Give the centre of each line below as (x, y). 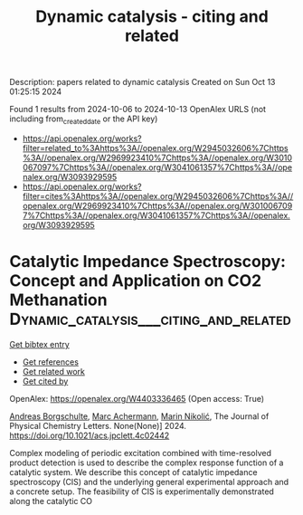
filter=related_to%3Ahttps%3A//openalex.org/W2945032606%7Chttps (155, 148)
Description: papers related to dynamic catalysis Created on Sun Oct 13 (142, 82)
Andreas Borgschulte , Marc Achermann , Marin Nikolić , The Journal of (139, 416)
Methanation (58, 300)
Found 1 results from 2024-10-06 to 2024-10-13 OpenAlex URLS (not (138, 110)
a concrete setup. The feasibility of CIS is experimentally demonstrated (142, 491)
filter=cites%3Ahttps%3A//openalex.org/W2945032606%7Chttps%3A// (158, 196)
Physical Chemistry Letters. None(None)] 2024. (98, 425)
